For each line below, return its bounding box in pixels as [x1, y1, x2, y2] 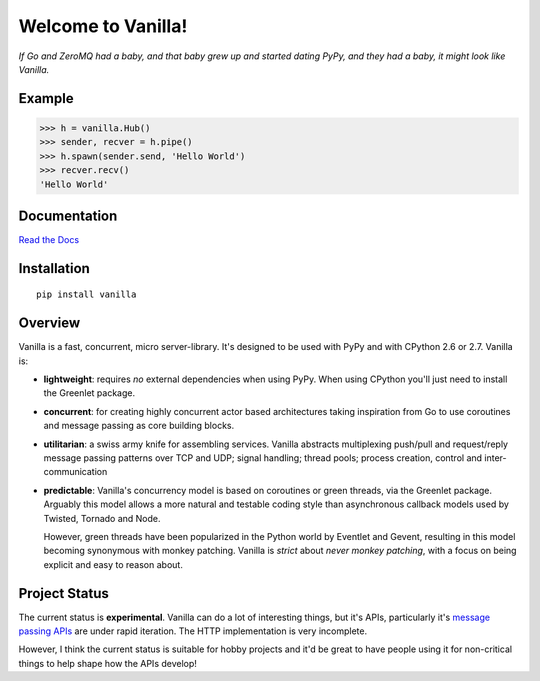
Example [18, 90, 74, 107]
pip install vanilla [36, 289, 137, 300]
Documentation [18, 207, 118, 224]
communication [43, 466, 108, 478]
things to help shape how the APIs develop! [18, 657, 197, 669]
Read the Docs [18, 234, 80, 245]
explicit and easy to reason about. [43, 558, 184, 570]
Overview [18, 315, 81, 332]
